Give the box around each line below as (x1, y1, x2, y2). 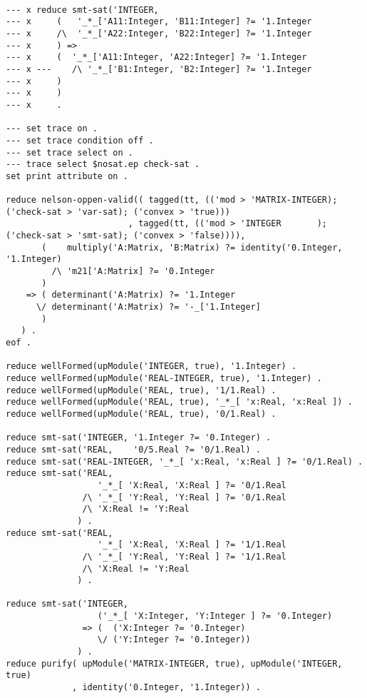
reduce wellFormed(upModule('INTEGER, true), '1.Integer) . (6, 361, 297, 372)
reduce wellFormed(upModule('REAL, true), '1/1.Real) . (6, 385, 276, 395)
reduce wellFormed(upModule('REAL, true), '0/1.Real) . (6, 408, 276, 419)
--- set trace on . (6, 123, 98, 134)
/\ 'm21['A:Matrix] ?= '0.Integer (51, 266, 215, 277)
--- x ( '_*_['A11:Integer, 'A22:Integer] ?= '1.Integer (6, 52, 307, 63)
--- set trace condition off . (6, 135, 154, 146)
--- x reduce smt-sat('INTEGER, (6, 4, 159, 15)
